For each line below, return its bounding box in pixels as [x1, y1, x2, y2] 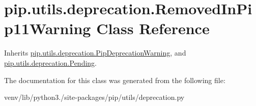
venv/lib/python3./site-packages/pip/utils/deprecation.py [4, 92, 185, 102]
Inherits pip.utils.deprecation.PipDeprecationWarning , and [4, 47, 186, 58]
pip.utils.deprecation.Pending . [4, 57, 97, 68]
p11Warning [4, 18, 91, 39]
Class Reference [96, 18, 210, 39]
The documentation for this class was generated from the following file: [4, 74, 225, 85]
